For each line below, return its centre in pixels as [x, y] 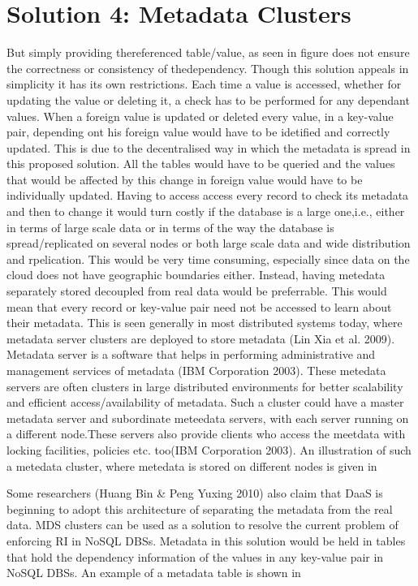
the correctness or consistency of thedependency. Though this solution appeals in [208, 68]
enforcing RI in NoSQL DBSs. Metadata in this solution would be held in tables [206, 540]
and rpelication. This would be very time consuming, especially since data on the [208, 259]
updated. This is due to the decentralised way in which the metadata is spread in [209, 147]
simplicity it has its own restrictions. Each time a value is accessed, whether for [204, 84]
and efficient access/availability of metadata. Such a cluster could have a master [205, 402]
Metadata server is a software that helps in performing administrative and [191, 354]
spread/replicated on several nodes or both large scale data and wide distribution [209, 243]
